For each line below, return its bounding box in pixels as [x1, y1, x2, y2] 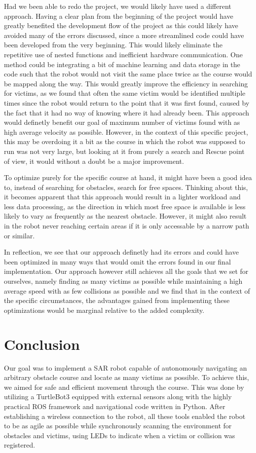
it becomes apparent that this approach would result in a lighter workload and [4, 191, 241, 202]
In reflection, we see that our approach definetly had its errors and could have [4, 247, 239, 257]
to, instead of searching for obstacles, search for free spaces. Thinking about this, [4, 182, 248, 192]
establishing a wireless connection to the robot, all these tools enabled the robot [4, 411, 246, 421]
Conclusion [4, 334, 80, 354]
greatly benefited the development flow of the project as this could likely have [4, 20, 238, 31]
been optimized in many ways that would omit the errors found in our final [4, 256, 231, 266]
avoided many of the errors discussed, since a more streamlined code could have [4, 30, 244, 40]
